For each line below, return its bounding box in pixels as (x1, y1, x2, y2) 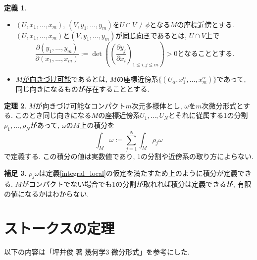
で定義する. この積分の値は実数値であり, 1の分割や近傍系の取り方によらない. (4, 151, 254, 161)
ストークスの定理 (4, 217, 115, 238)
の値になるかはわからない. (4, 188, 89, 199)
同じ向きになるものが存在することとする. (15, 84, 150, 94)
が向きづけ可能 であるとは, (22, 74, 108, 84)
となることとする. (177, 51, 235, 58)
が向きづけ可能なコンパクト (35, 100, 126, 110)
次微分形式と (202, 100, 244, 110)
